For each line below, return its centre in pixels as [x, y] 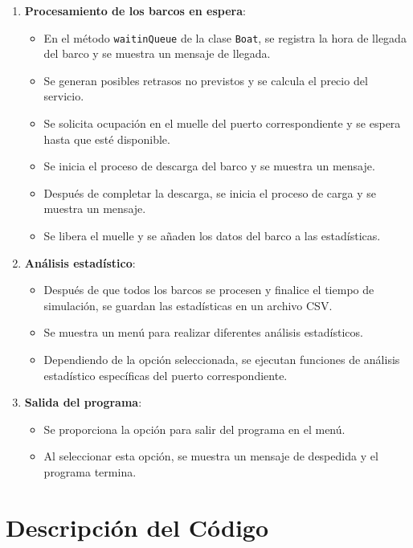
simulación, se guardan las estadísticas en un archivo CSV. [188, 305]
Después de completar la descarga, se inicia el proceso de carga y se [210, 192]
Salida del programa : [83, 402]
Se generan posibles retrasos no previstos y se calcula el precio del [206, 80]
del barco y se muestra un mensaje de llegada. [157, 53]
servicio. [64, 96]
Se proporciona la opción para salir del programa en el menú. [194, 429]
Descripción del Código [137, 527]
